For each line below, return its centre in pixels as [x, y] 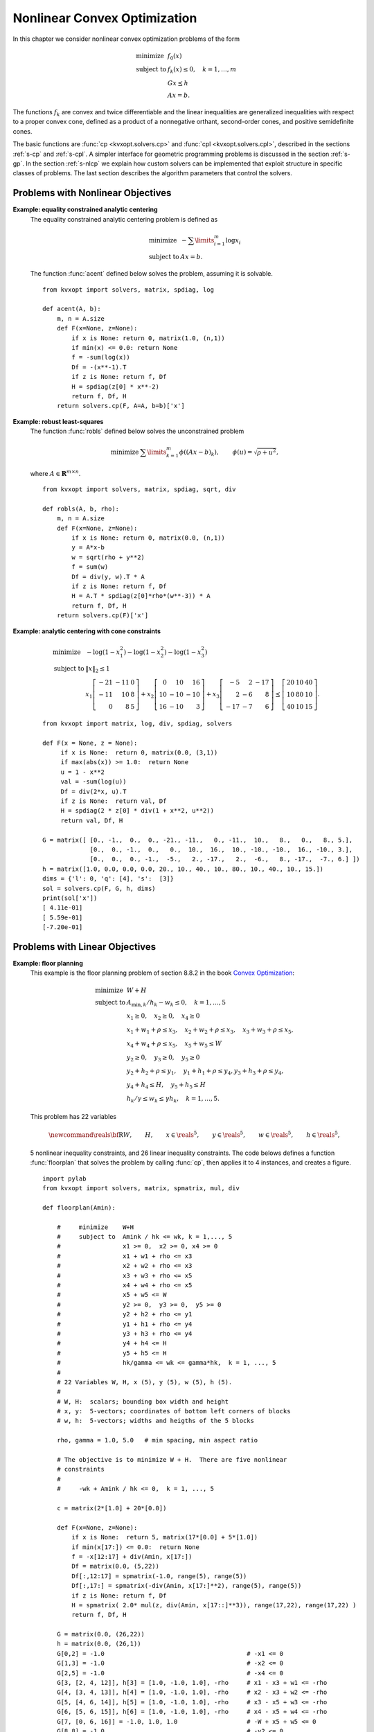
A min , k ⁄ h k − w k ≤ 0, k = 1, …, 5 [176, 1003]
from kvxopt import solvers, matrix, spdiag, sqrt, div [139, 489]
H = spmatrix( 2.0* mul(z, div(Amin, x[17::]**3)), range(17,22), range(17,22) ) [214, 1605]
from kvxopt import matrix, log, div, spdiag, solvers [137, 723]
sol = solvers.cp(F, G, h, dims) [99, 888]
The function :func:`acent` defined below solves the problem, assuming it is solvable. [151, 274]
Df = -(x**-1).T [99, 367]
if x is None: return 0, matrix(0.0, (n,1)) [148, 538]
